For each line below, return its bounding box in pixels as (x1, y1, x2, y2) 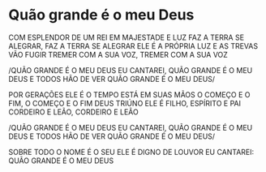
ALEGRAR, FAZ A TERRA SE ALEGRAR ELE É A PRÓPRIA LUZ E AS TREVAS (8, 41, 258, 50)
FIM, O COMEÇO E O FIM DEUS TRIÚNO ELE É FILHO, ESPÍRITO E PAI (8, 98, 242, 108)
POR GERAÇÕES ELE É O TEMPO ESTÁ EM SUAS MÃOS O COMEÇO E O (8, 89, 251, 99)
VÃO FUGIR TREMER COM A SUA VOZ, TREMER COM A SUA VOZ (8, 49, 229, 59)
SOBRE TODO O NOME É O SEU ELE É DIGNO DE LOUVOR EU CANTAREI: (8, 147, 255, 157)
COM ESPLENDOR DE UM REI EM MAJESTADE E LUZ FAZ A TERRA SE (8, 32, 245, 42)
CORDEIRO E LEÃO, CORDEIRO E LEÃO (8, 107, 139, 117)
